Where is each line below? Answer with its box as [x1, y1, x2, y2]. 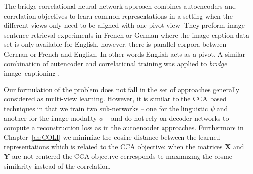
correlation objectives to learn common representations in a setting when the [4, 10, 233, 20]
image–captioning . [4, 68, 60, 78]
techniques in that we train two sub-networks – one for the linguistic [4, 103, 208, 113]
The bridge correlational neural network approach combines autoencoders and [4, 1, 236, 11]
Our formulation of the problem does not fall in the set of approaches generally [4, 84, 240, 94]
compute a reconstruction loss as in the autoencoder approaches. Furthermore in [4, 122, 244, 133]
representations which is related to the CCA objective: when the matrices [4, 141, 223, 152]
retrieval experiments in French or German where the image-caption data [31, 29, 249, 39]
